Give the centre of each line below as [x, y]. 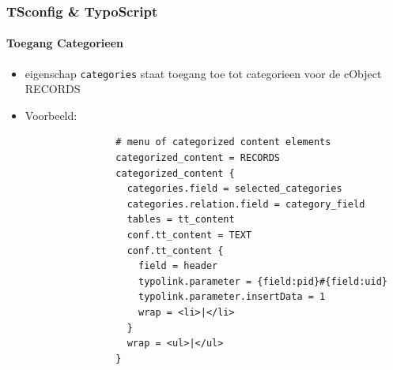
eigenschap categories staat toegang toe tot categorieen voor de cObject [203, 73]
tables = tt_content [181, 220]
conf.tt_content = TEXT [189, 235]
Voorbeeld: [51, 115]
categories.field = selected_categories [234, 189]
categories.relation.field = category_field [246, 204]
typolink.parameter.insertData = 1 [232, 297]
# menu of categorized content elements [223, 142]
